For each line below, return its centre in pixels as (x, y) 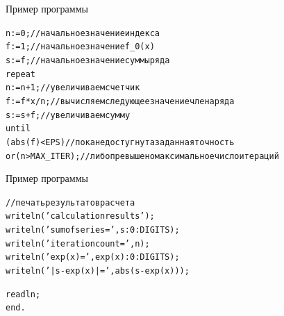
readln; (23, 294)
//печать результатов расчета (70, 202)
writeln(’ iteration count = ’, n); (78, 243)
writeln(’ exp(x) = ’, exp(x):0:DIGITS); (93, 257)
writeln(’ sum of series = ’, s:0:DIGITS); (93, 230)
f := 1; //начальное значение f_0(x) (80, 47)
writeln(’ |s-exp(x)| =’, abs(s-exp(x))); (98, 271)
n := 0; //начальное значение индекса (83, 33)
